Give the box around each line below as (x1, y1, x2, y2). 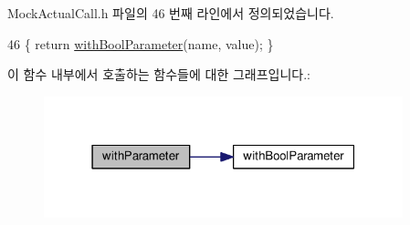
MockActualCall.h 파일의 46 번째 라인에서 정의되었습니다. (7, 4, 334, 22)
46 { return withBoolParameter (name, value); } (7, 34, 274, 53)
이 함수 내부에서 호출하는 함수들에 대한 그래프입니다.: (7, 65, 310, 84)
